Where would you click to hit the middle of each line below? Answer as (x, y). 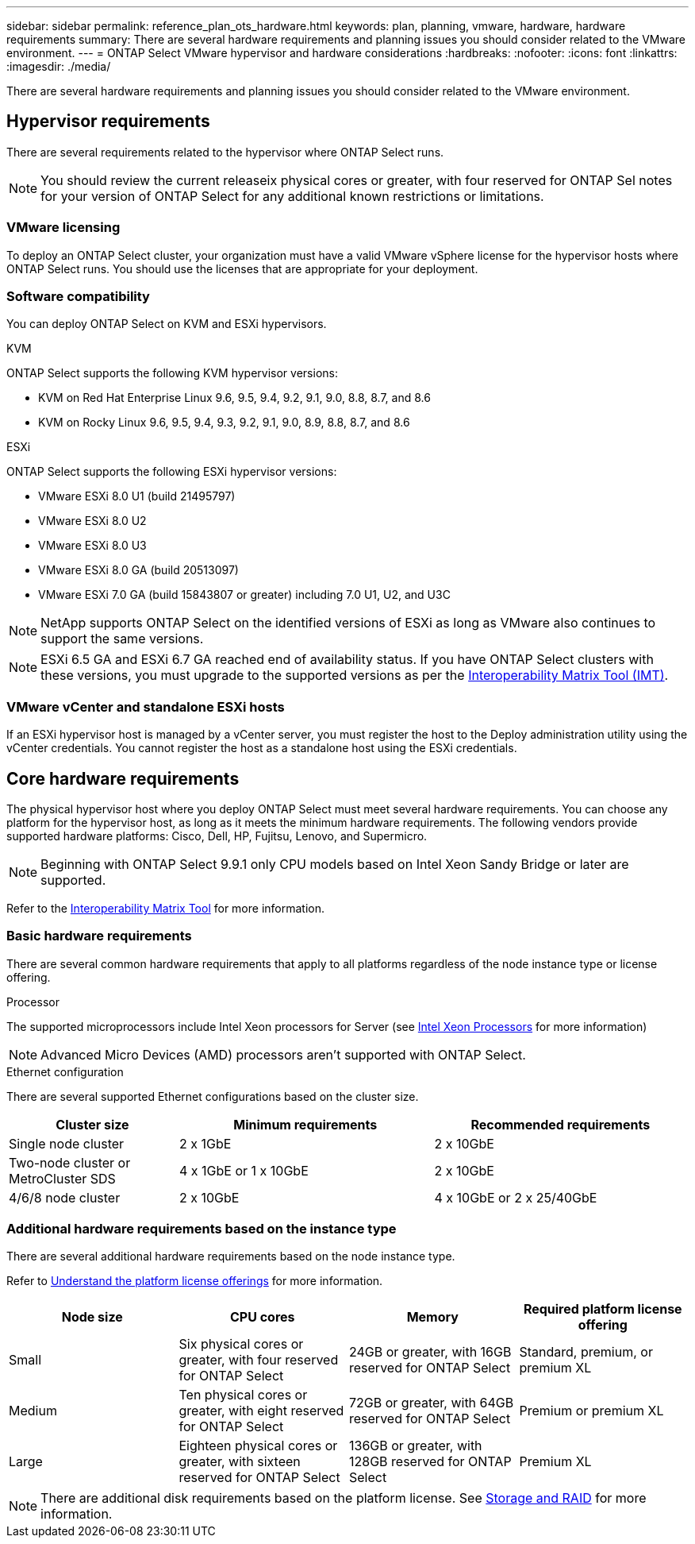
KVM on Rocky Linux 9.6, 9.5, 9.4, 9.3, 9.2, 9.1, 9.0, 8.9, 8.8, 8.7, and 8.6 (224, 423)
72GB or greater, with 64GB (432, 1403)
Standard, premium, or (586, 1352)
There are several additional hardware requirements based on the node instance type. (231, 1256)
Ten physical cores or (243, 1395)
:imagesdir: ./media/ (59, 66)
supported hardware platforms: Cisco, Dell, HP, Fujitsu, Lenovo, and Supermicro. (217, 836)
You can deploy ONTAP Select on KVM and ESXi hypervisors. (167, 324)
